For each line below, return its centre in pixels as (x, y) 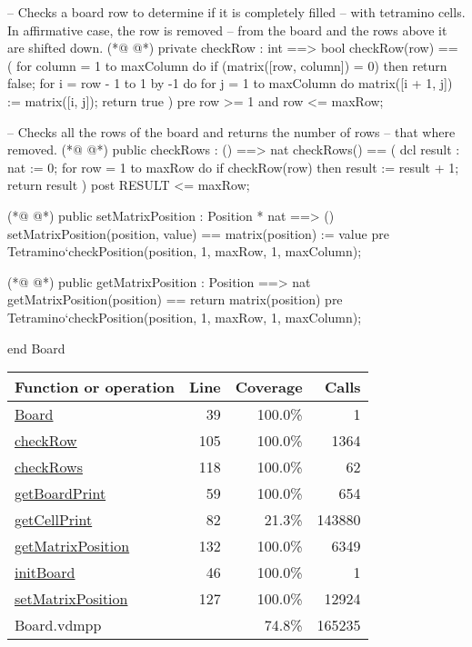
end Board (36, 348)
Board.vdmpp (58, 625)
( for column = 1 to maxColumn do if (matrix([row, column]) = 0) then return (227, 65)
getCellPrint (54, 520)
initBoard (45, 572)
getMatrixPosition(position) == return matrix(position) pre (175, 299)
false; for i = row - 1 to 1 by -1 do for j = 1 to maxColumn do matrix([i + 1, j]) (230, 83)
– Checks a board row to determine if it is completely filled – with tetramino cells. (236, 12)
